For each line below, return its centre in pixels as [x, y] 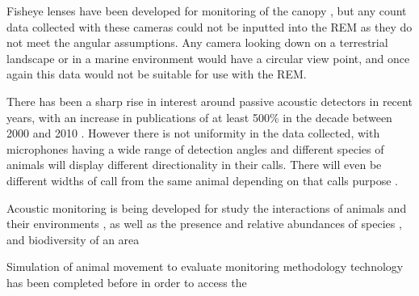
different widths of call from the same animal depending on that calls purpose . [203, 180]
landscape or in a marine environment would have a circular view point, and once [208, 58]
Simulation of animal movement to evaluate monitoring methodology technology [205, 266]
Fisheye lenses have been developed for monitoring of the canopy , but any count [207, 11]
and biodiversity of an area [73, 239]
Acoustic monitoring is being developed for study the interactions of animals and [207, 207]
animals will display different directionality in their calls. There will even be [194, 165]
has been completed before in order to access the [127, 282]
